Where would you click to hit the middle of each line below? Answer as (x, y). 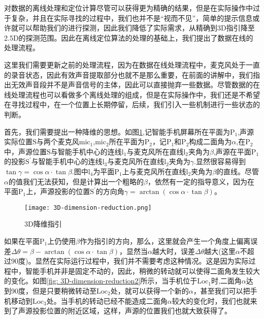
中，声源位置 (25, 151)
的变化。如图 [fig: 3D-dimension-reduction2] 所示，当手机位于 (101, 281)
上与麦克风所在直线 (154, 171)
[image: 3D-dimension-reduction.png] (88, 208)
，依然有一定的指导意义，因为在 (201, 181)
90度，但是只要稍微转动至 (54, 290)
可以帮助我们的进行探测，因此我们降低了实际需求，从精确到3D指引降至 (136, 28)
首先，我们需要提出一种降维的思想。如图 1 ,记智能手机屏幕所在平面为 (117, 131)
